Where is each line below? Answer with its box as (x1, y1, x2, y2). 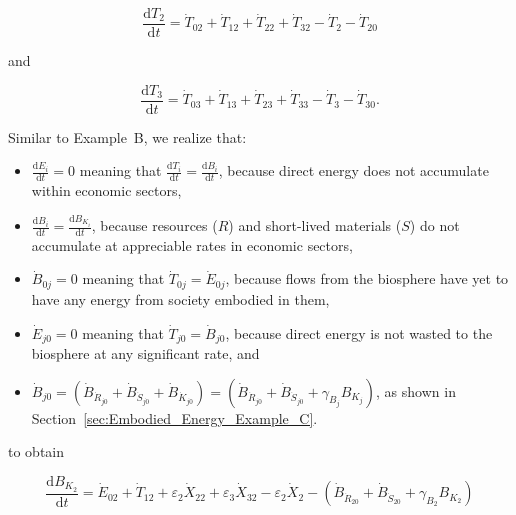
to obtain (8, 441, 65, 462)
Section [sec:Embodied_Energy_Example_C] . (31, 407, 318, 428)
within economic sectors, (31, 180, 182, 201)
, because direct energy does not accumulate (218, 160, 489, 181)
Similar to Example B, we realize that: (8, 126, 247, 147)
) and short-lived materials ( (228, 215, 402, 236)
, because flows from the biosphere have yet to (225, 268, 509, 289)
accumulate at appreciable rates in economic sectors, (31, 234, 353, 255)
